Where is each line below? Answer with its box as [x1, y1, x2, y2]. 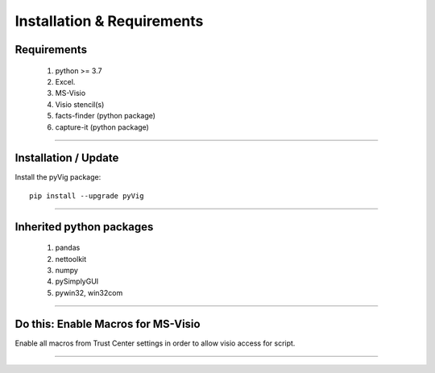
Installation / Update [14, 151, 119, 165]
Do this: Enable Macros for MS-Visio [14, 317, 201, 330]
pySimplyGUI [55, 276, 99, 286]
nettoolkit [55, 254, 87, 263]
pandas [55, 242, 81, 253]
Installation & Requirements [14, 12, 204, 30]
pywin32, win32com [55, 288, 123, 297]
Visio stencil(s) [55, 99, 105, 109]
